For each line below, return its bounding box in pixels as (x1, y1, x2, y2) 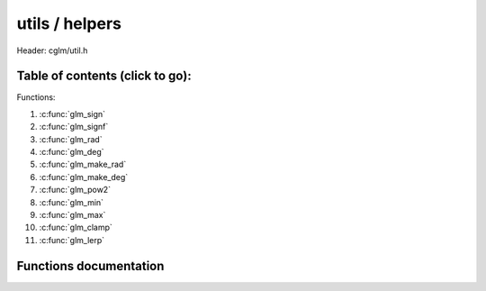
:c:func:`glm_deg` (39, 147, 104, 158)
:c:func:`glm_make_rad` (39, 159, 127, 170)
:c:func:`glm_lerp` (39, 234, 105, 245)
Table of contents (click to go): (16, 68, 193, 84)
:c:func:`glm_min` (39, 196, 103, 207)
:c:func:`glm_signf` (39, 122, 109, 132)
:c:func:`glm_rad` (39, 133, 103, 144)
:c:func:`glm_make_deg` (39, 171, 129, 182)
